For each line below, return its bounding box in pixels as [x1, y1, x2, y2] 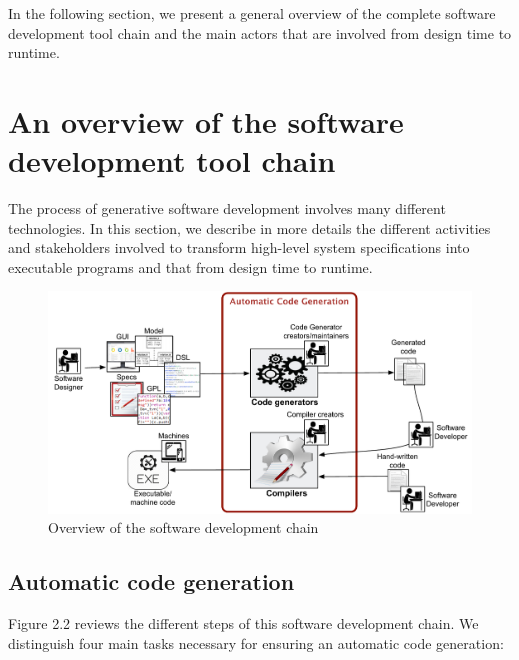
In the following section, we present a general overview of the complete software [8, 3, 496, 23]
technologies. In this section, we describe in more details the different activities [8, 217, 491, 238]
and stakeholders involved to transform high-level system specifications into [8, 237, 470, 258]
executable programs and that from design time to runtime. [8, 256, 373, 277]
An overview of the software [8, 100, 404, 141]
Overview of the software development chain [48, 517, 319, 538]
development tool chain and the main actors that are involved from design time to [8, 22, 512, 43]
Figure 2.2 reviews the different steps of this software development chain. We [8, 613, 479, 633]
